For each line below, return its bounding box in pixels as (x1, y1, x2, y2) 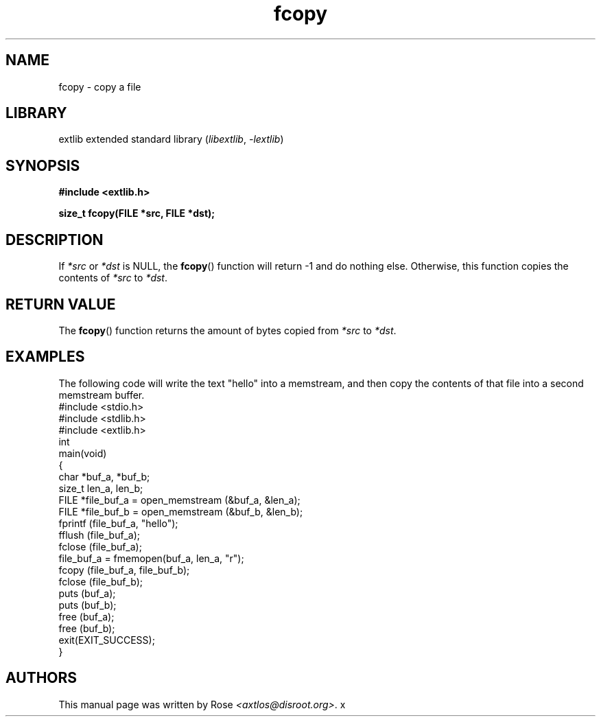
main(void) (58, 447, 107, 459)
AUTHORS (5, 669, 78, 687)
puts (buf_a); (58, 587, 116, 599)
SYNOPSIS (5, 156, 80, 174)
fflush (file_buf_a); (58, 528, 140, 541)
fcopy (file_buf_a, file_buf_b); (58, 563, 190, 576)
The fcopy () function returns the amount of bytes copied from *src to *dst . (58, 324, 397, 336)
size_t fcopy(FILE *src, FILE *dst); (58, 207, 215, 220)
